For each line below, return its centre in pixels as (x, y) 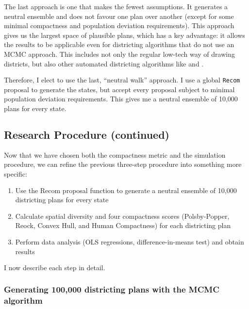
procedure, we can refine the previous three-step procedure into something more (123, 164)
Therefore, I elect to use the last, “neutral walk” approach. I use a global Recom (122, 80)
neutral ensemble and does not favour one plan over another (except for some (119, 16)
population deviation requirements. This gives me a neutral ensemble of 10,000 (121, 99)
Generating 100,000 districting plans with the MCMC (112, 289)
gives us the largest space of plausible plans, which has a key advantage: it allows (124, 35)
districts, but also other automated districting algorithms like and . (104, 63)
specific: (16, 173)
